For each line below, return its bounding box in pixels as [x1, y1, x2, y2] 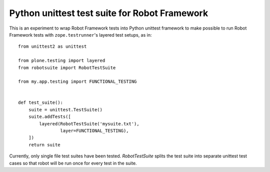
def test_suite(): [18, 100, 63, 105]
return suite [28, 142, 60, 147]
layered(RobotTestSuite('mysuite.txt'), [39, 121, 139, 126]
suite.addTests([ [28, 114, 71, 120]
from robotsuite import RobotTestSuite [18, 65, 116, 70]
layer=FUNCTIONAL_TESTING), [60, 128, 129, 134]
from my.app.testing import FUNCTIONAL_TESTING [18, 79, 137, 85]
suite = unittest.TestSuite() [28, 107, 102, 112]
